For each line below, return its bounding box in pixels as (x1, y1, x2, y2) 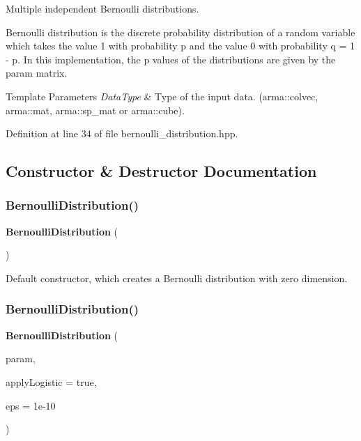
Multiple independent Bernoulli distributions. (6, 1, 199, 15)
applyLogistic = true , (6, 374, 97, 389)
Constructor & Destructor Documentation (6, 160, 317, 182)
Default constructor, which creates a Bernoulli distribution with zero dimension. (6, 270, 348, 285)
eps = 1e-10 (6, 398, 56, 412)
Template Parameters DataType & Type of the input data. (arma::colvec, (6, 88, 318, 103)
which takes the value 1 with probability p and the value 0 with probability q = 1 (6, 38, 355, 53)
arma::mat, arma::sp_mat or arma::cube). (6, 102, 185, 117)
